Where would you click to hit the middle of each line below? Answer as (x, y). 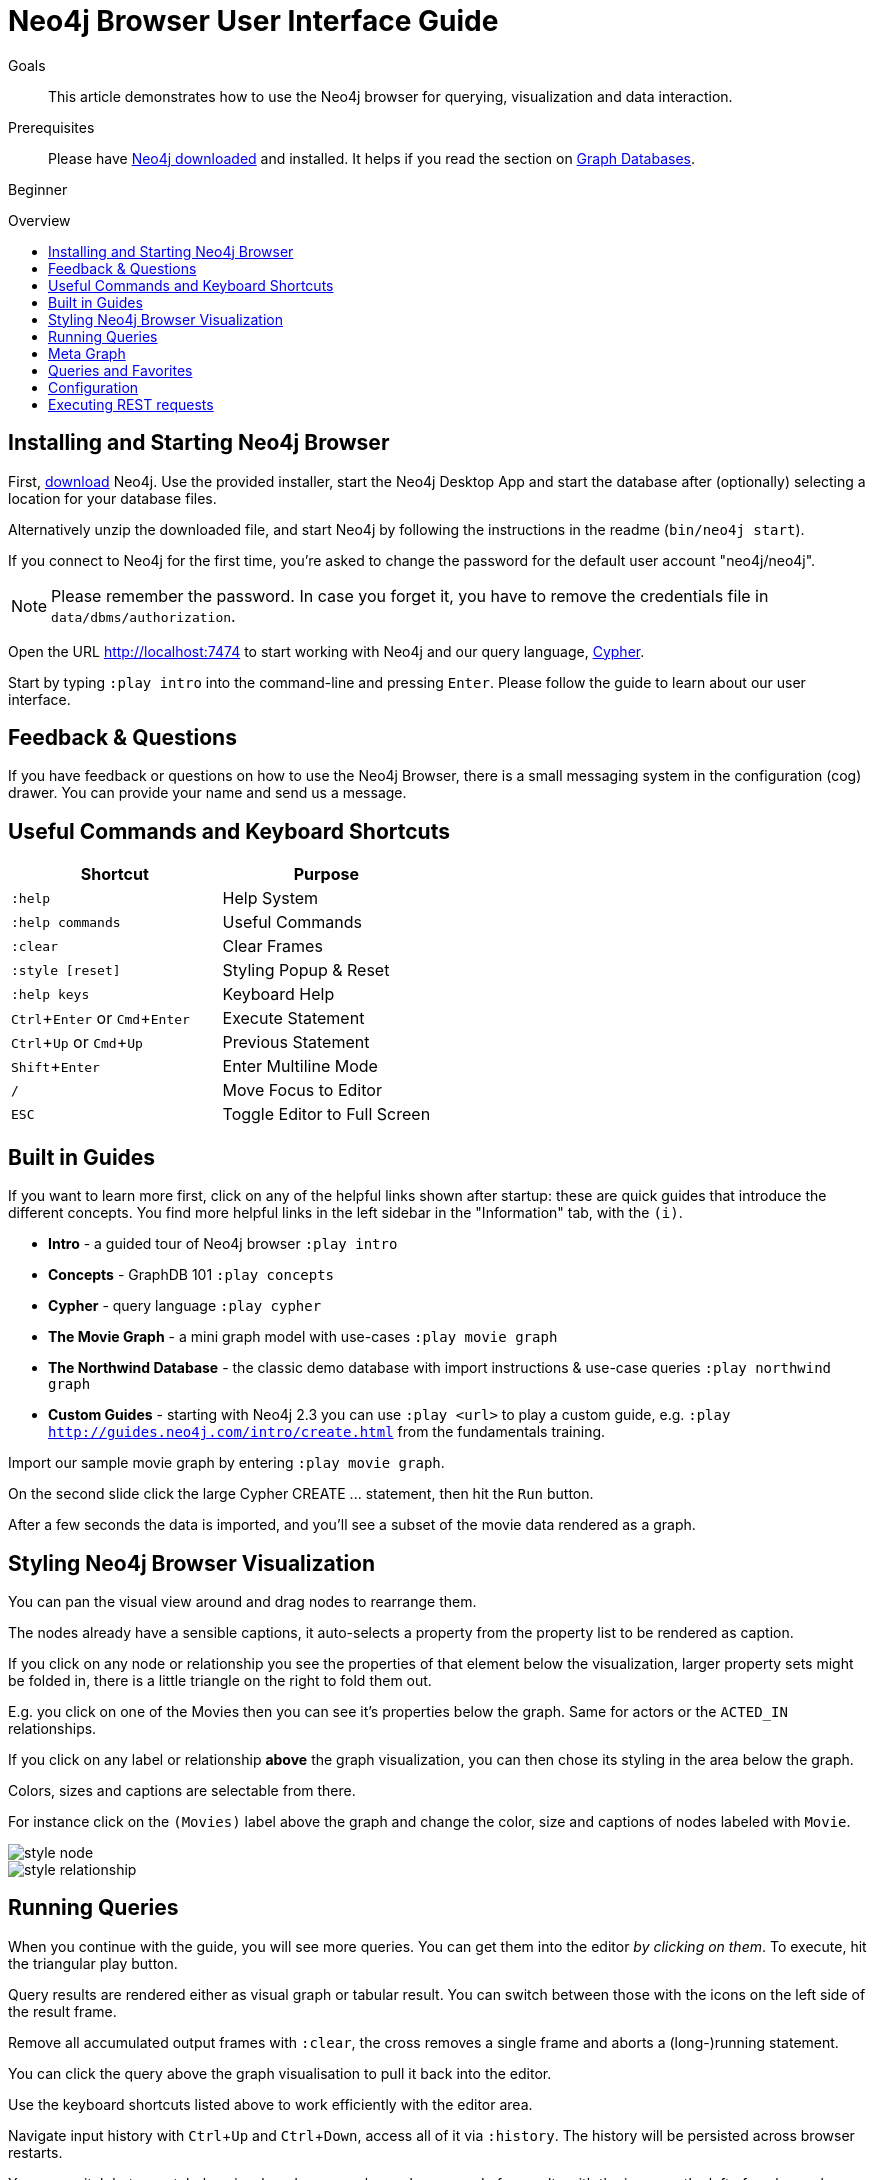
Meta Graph (87, 353)
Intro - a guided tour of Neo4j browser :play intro (223, 1244)
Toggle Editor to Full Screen (326, 1114)
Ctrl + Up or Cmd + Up (77, 1042)
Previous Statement (296, 1042)
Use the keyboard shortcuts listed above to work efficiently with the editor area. (270, 2104)
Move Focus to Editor (302, 1090)
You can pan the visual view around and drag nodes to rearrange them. (242, 1601)
